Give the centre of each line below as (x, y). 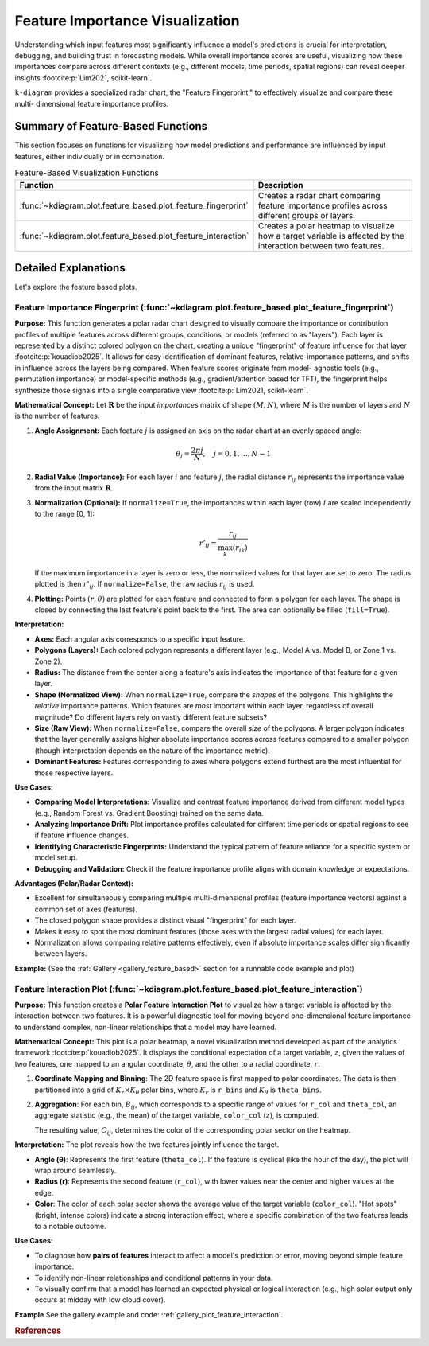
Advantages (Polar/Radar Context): (74, 884)
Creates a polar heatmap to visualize (326, 225)
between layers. (61, 954)
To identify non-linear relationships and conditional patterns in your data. (154, 1278)
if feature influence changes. (82, 835)
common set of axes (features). (86, 909)
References (38, 1331)
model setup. (56, 858)
